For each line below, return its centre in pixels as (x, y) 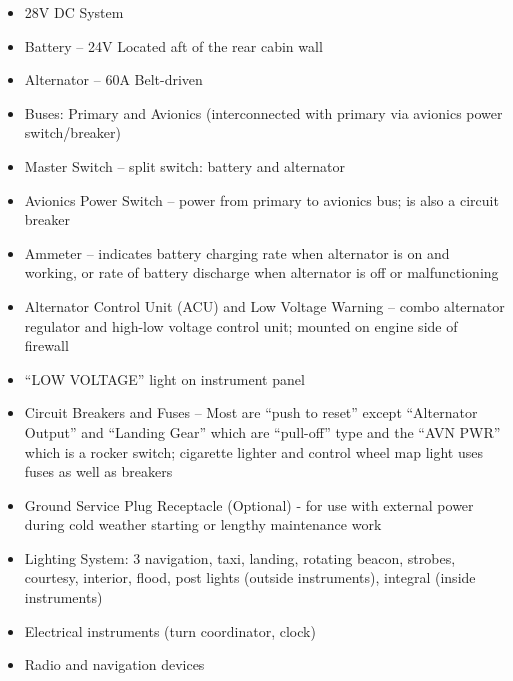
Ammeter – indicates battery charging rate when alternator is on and (237, 252)
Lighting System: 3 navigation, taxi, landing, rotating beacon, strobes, (240, 557)
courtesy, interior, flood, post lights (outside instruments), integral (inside (250, 577)
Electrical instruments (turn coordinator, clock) (170, 630)
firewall (46, 345)
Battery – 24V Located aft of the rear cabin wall (173, 45)
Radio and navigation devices (114, 664)
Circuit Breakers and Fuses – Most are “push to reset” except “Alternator (251, 412)
